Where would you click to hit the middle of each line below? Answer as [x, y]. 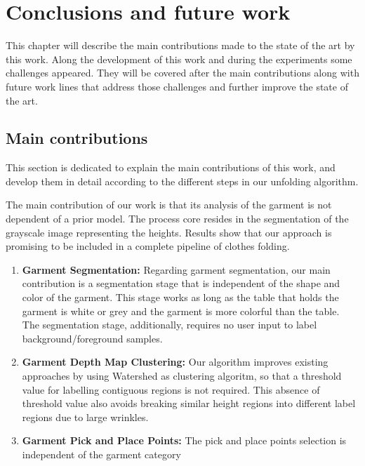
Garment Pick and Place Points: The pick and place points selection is [184, 440]
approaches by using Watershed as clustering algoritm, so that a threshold [182, 376]
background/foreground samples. [92, 338]
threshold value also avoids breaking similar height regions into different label [189, 403]
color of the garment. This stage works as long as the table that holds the [180, 297]
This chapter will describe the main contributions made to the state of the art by [180, 45]
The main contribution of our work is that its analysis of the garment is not [169, 205]
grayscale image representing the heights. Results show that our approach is [169, 232]
